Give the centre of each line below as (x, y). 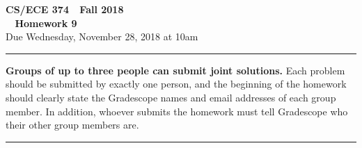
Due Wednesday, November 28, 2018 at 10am (102, 36)
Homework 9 (46, 23)
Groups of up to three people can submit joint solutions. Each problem (175, 70)
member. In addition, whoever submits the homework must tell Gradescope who (177, 111)
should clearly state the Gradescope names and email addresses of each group (171, 97)
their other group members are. (72, 125)
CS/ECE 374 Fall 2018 (65, 9)
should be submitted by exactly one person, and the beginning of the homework (176, 84)
